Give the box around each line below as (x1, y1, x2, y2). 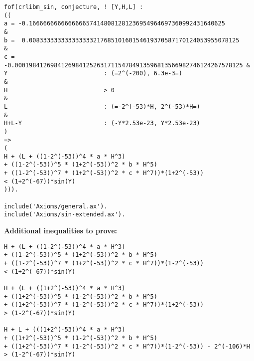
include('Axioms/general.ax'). (4, 202, 108, 210)
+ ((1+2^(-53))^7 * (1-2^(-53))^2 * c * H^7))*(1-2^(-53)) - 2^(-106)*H (4, 343, 250, 350)
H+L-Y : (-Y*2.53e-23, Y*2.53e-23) (4, 120, 200, 127)
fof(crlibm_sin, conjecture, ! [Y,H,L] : (4, 3, 143, 10)
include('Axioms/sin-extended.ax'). (4, 211, 126, 218)
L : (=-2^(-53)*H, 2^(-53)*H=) (4, 103, 200, 110)
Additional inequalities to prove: (4, 225, 118, 236)
